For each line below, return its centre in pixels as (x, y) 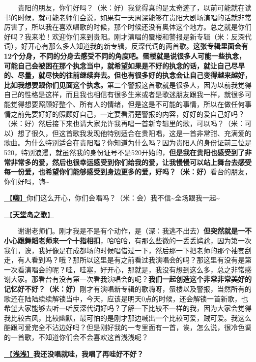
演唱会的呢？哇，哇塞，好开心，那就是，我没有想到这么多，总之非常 (134, 269)
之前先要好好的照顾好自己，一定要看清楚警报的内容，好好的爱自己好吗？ (128, 114)
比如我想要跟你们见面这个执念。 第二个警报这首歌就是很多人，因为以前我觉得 (128, 84)
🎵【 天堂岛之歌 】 (29, 214)
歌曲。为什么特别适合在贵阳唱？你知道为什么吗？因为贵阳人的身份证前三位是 (128, 143)
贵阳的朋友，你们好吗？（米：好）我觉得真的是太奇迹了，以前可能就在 (131, 7)
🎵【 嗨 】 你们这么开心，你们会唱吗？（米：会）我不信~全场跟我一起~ (112, 198)
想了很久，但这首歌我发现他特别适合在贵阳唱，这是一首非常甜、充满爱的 (134, 133)
